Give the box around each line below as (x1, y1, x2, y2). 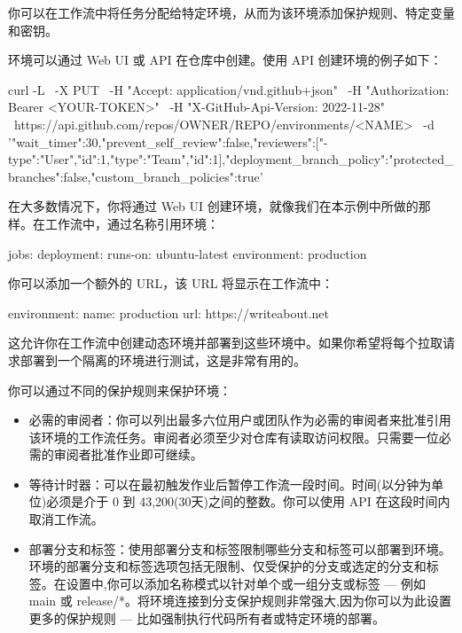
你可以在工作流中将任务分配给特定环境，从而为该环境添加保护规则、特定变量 (8, 4, 455, 21)
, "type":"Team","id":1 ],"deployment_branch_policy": (106, 150, 389, 168)
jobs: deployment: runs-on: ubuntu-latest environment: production (8, 244, 367, 262)
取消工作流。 (28, 510, 104, 528)
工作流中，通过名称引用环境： (44, 214, 219, 232)
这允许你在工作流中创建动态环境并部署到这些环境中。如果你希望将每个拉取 (8, 333, 442, 352)
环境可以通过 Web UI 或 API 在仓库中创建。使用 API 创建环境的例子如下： (8, 51, 442, 69)
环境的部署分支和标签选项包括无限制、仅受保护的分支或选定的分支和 (28, 557, 427, 575)
